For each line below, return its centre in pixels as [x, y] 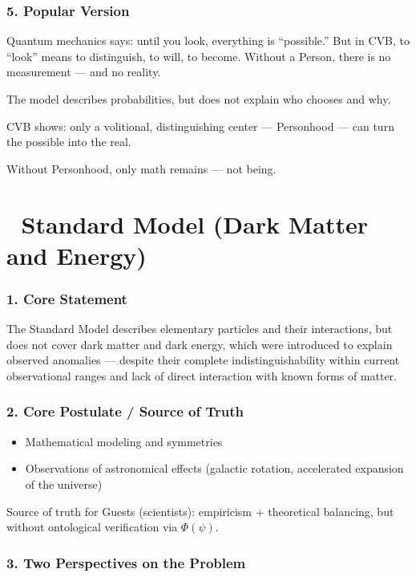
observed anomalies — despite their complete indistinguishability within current [203, 360]
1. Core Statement [67, 298]
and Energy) [77, 255]
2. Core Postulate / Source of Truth [125, 411]
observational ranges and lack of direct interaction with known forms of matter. [202, 375]
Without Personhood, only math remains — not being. [141, 168]
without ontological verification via [92, 527]
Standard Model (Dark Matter [194, 223]
